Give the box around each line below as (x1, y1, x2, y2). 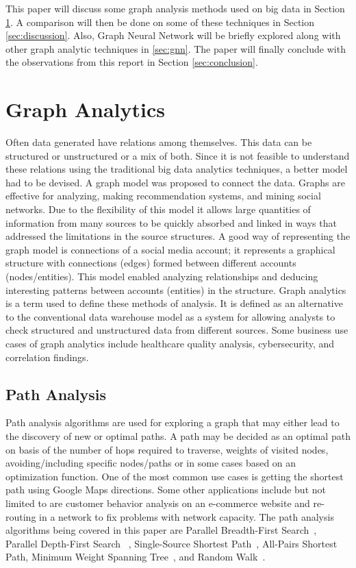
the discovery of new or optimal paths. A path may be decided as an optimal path (5, 428, 351, 443)
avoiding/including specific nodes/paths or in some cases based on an (5, 456, 296, 470)
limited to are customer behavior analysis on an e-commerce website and (5, 495, 310, 510)
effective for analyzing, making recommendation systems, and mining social (5, 188, 321, 203)
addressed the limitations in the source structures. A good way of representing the (5, 229, 351, 243)
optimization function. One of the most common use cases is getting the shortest (5, 469, 344, 483)
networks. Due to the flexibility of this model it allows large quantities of (5, 202, 311, 217)
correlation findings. (5, 349, 89, 364)
